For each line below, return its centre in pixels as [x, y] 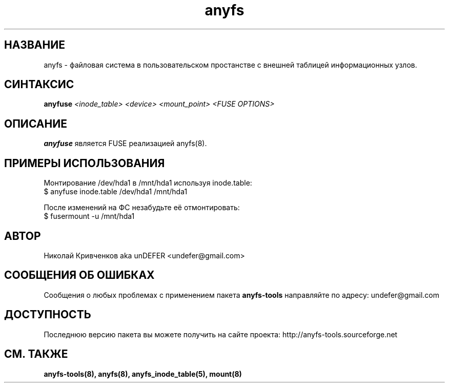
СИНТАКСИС [39, 85]
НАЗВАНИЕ [35, 45]
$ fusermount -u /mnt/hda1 [89, 216]
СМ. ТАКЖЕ [36, 354]
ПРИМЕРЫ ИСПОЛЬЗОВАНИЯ [85, 163]
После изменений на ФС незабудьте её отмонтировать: [142, 208]
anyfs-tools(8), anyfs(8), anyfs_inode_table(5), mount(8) [143, 374]
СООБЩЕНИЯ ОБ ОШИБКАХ [79, 275]
